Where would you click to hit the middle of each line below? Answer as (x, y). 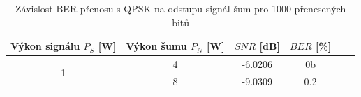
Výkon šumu (156, 46)
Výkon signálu (45, 46)
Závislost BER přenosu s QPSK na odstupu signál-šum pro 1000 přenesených (180, 8)
